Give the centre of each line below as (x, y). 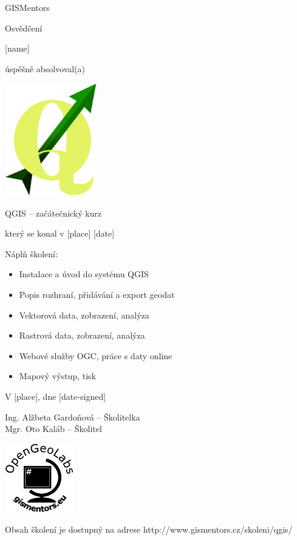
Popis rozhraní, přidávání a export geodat (97, 294)
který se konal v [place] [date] (60, 233)
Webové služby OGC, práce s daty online (96, 355)
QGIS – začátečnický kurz (53, 213)
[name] (17, 48)
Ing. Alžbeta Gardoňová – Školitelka (73, 417)
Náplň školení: (31, 253)
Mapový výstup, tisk (57, 376)
